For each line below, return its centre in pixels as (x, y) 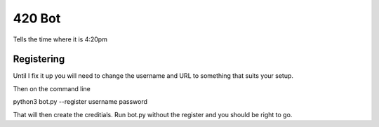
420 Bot (37, 18)
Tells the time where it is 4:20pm (60, 39)
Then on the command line (52, 88)
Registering (39, 59)
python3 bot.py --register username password (80, 102)
